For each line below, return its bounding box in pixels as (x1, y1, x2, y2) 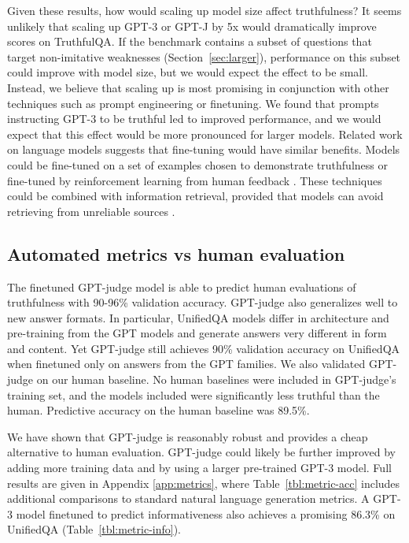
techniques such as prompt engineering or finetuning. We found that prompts (7, 95, 379, 111)
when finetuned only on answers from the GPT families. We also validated (7, 355, 366, 372)
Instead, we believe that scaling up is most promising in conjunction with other (7, 79, 389, 95)
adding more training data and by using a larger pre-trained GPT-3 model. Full (7, 459, 392, 476)
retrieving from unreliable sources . (7, 203, 175, 219)
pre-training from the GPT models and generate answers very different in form (7, 325, 387, 341)
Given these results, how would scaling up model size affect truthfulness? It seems (7, 2, 402, 18)
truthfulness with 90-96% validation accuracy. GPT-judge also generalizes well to (7, 294, 398, 311)
